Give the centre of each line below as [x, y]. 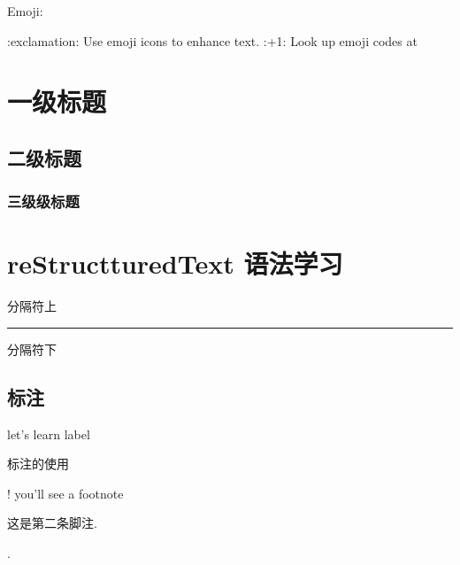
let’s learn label [49, 433]
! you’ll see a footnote [65, 493]
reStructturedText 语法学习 [175, 263]
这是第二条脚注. [52, 523]
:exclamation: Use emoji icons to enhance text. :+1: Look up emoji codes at [212, 40]
